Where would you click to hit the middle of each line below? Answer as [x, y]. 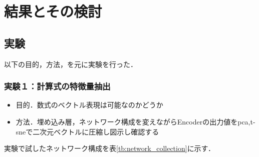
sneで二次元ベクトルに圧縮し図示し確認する [87, 131]
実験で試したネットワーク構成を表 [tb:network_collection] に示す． [110, 148]
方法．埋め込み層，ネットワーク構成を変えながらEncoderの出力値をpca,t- [136, 121]
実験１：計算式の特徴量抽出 [57, 86]
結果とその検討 [53, 11]
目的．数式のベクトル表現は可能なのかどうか [89, 105]
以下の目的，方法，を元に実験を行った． [71, 64]
